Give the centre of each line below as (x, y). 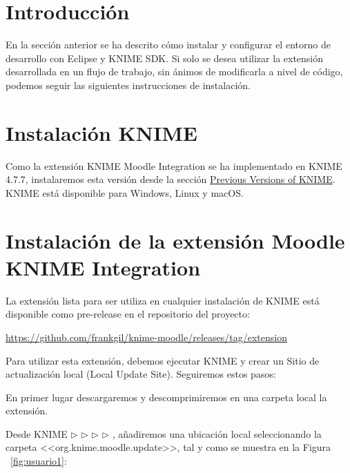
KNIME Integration (103, 267)
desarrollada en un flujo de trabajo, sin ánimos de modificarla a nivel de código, (174, 71)
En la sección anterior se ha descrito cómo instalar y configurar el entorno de (168, 45)
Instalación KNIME (101, 132)
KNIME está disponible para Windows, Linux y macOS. (125, 192)
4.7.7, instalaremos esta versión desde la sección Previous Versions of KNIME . (171, 179)
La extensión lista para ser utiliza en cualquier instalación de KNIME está (163, 300)
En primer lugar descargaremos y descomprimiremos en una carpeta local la (166, 397)
